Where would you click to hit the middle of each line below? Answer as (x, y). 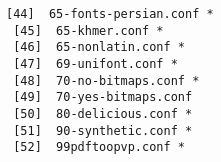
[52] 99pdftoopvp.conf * (99, 147)
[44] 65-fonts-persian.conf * (110, 14)
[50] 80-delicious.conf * (103, 113)
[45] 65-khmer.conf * (88, 30)
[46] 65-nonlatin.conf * (99, 47)
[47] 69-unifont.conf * (95, 63)
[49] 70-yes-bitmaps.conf (103, 97)
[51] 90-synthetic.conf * (103, 130)
